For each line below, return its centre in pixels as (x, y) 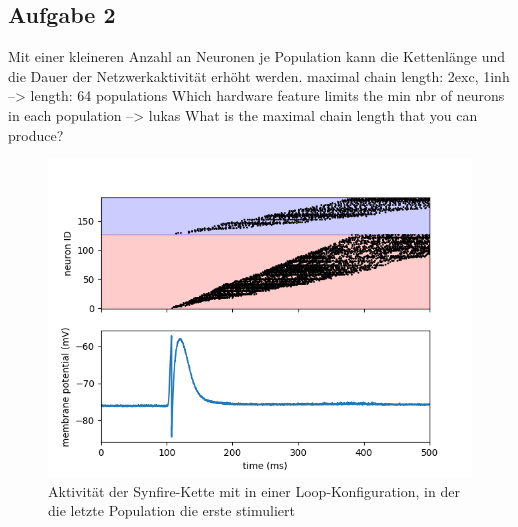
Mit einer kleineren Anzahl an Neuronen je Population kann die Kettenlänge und (256, 56)
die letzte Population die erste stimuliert (171, 510)
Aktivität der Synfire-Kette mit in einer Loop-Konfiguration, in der (254, 490)
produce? (36, 134)
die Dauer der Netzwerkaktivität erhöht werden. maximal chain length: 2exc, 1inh (259, 75)
